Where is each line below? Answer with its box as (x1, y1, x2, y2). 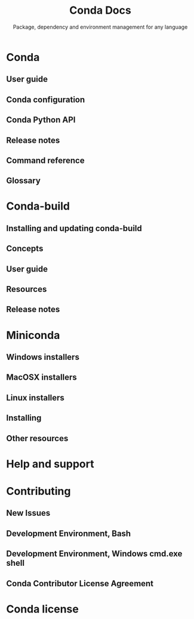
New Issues (6, 508, 51, 518)
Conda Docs (69, 4, 131, 17)
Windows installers (6, 352, 79, 362)
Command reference (6, 155, 85, 165)
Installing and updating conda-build (6, 223, 142, 233)
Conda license (6, 602, 79, 615)
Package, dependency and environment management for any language (13, 23, 188, 30)
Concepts (6, 244, 44, 254)
